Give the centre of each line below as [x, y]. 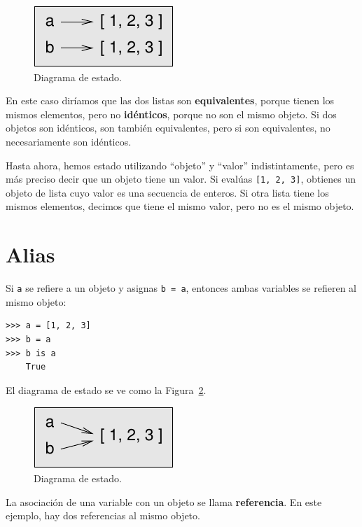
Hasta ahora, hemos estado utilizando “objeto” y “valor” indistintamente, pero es [180, 165]
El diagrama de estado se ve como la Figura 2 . [106, 389]
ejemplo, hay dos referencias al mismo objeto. [103, 515]
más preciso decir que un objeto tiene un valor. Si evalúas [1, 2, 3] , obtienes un [181, 179]
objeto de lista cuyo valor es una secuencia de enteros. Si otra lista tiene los [167, 192]
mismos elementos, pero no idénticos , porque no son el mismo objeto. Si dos [171, 114]
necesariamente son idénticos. [69, 141]
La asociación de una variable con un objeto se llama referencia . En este [164, 501]
